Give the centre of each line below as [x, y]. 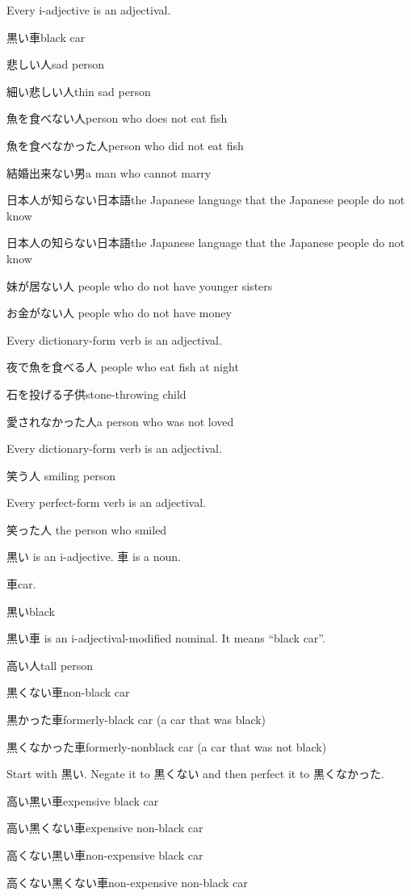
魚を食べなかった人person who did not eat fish [125, 145]
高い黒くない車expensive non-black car [105, 828]
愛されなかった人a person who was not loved [120, 421]
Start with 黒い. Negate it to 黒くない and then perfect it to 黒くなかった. [195, 774]
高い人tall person [50, 665]
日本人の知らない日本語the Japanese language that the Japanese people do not [206, 243]
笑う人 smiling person [61, 475]
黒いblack [31, 611]
